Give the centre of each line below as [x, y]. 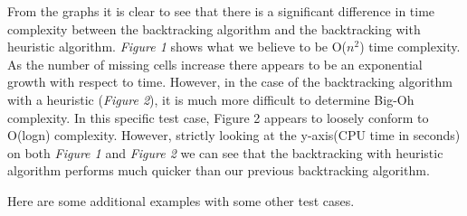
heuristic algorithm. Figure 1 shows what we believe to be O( [177, 47]
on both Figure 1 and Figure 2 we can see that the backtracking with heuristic [225, 152]
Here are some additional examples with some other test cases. [181, 200]
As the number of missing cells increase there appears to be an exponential [215, 64]
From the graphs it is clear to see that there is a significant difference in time [221, 11]
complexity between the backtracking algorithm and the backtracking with [214, 28]
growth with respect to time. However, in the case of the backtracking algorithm [230, 82]
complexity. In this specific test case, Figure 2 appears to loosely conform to [218, 117]
